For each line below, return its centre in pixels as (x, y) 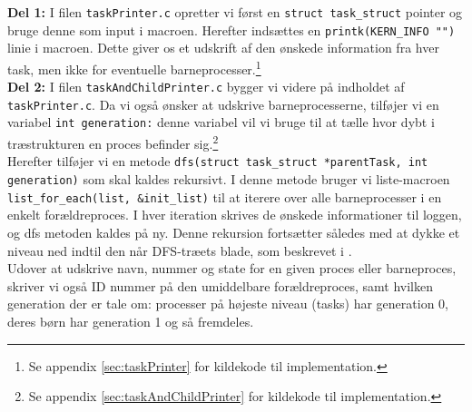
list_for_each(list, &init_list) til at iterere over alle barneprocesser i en (225, 196)
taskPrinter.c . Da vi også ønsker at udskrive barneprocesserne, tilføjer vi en (223, 104)
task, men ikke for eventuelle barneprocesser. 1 (134, 67)
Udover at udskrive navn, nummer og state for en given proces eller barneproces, (232, 268)
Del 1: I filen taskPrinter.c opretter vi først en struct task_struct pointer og (235, 12)
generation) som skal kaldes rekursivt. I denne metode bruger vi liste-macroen (229, 179)
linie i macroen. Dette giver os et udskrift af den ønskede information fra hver (223, 48)
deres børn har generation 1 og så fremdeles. (131, 321)
